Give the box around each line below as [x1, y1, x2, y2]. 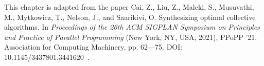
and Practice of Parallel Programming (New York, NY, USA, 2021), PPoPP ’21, [4, 31, 257, 42]
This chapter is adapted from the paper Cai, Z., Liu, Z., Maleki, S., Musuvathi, [4, 2, 254, 12]
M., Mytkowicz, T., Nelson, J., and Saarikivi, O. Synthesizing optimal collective [4, 11, 256, 22]
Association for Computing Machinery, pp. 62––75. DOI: [4, 41, 183, 52]
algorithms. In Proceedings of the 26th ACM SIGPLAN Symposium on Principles [4, 21, 260, 32]
